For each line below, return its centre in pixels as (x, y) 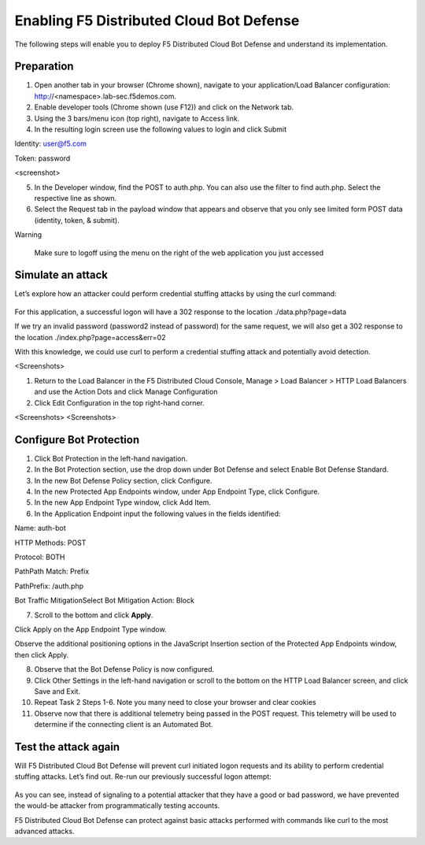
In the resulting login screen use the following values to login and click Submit (161, 129)
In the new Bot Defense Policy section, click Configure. (123, 480)
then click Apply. (42, 654)
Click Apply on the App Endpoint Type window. (91, 629)
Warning (28, 235)
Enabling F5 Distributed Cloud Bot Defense (157, 20)
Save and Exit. (57, 691)
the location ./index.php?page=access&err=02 (90, 337)
